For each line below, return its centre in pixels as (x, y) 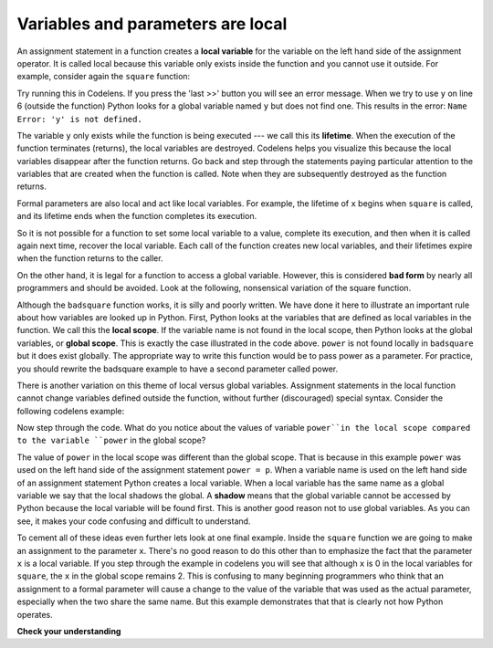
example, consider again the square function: (104, 77)
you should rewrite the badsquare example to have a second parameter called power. (178, 369)
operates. (35, 614)
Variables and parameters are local (152, 24)
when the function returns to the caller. (90, 258)
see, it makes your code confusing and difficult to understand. (134, 521)
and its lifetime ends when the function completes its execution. (137, 216)
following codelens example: (71, 411)
